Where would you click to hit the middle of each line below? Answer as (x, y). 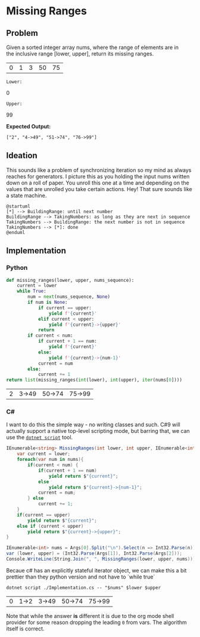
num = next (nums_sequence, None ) (69, 297)
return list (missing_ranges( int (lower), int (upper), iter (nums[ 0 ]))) (94, 380)
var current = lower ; (43, 454)
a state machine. (26, 195)
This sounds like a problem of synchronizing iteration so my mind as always (99, 170)
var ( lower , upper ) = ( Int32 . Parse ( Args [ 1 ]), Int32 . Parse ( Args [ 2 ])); (94, 553)
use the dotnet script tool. (40, 438)
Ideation (22, 156)
